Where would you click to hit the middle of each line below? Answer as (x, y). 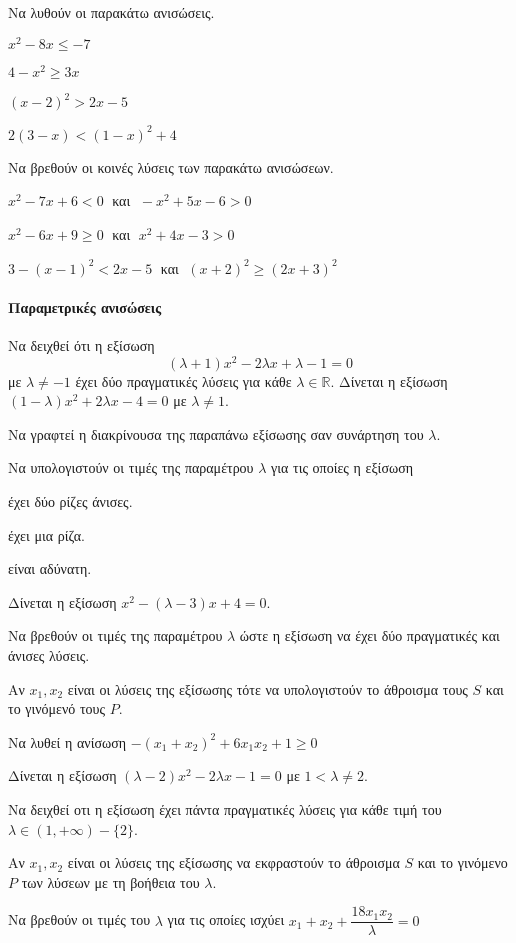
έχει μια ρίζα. (46, 534)
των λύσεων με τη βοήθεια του (110, 881)
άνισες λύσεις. (49, 654)
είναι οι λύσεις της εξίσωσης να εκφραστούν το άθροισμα (233, 862)
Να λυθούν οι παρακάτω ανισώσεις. (111, 12)
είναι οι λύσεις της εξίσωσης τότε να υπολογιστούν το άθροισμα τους (267, 688)
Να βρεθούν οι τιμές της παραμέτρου (115, 635)
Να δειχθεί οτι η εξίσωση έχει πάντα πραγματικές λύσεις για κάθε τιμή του (225, 808)
